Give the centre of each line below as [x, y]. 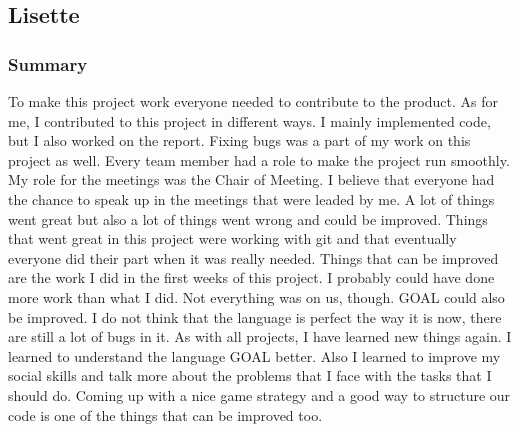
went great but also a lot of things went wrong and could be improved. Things [248, 218]
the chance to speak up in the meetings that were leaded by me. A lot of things [251, 198]
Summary [48, 63]
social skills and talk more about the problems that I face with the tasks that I [250, 375]
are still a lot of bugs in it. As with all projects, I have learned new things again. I [260, 336]
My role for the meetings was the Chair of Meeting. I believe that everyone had [251, 179]
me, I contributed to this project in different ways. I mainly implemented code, [249, 120]
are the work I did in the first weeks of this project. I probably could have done [251, 277]
